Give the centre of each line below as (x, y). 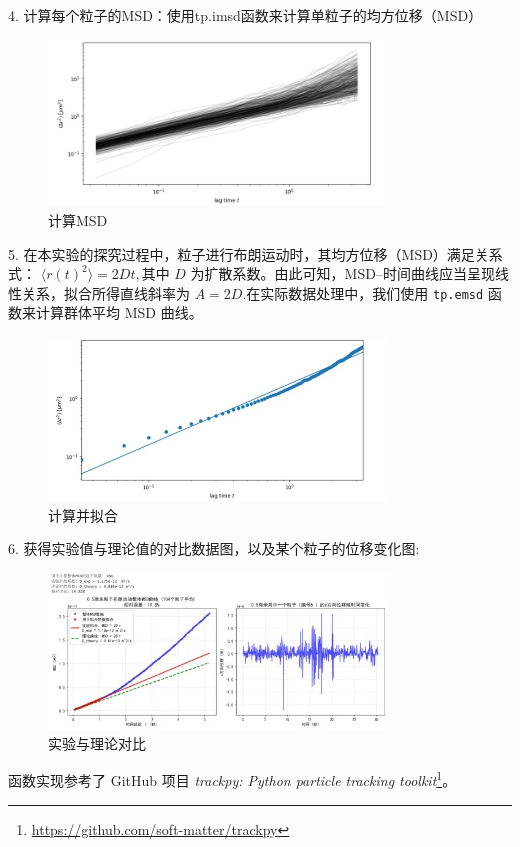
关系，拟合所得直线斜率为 (105, 292)
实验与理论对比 (97, 742)
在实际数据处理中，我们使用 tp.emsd (365, 292)
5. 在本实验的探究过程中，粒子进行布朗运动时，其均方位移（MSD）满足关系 (255, 253)
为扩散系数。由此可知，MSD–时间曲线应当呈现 (342, 273)
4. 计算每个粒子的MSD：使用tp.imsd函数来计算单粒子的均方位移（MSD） (245, 15)
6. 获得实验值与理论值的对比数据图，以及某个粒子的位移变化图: (214, 548)
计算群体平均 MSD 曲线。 (119, 312)
